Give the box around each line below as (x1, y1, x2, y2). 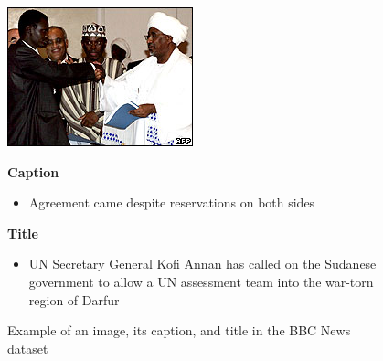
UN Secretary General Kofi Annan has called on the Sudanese (28, 254, 377, 273)
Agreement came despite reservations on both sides (28, 193, 315, 212)
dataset (7, 338, 48, 357)
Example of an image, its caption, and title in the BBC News (7, 321, 351, 340)
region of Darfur (28, 290, 120, 309)
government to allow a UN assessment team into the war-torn (28, 271, 374, 291)
